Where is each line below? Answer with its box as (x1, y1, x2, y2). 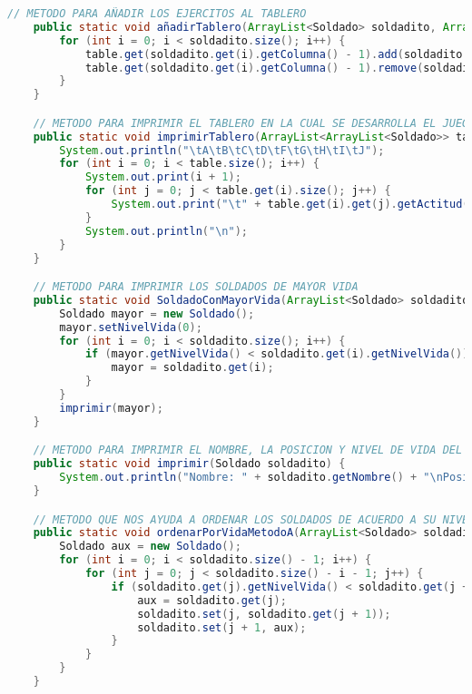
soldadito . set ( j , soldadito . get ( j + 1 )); (137, 607, 391, 621)
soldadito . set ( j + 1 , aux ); (137, 621, 307, 634)
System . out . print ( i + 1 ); (84, 171, 241, 184)
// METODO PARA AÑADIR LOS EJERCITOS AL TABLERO (7, 7, 307, 20)
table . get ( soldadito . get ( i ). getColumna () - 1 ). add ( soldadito (84, 47, 463, 61)
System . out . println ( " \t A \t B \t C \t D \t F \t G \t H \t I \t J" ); (59, 143, 385, 157)
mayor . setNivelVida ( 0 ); (59, 320, 202, 334)
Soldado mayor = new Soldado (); (59, 307, 255, 320)
